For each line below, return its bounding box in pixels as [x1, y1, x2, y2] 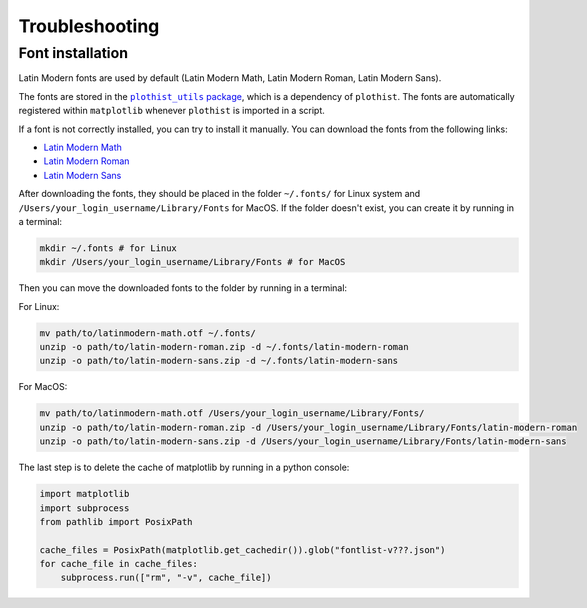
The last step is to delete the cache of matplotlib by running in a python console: [18, 461, 350, 474]
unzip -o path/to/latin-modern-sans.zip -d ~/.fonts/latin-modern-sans [39, 355, 399, 367]
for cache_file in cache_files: [39, 558, 199, 570]
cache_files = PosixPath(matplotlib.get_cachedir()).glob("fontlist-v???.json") [39, 544, 446, 555]
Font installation [18, 44, 129, 62]
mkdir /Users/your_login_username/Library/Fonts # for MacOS [39, 256, 346, 268]
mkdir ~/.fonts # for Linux [39, 242, 177, 254]
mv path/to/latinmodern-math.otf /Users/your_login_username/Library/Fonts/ [39, 408, 425, 419]
